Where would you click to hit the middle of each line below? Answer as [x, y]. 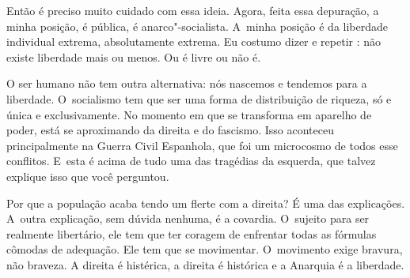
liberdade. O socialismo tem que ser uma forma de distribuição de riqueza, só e [199, 98]
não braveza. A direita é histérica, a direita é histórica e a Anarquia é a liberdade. [205, 264]
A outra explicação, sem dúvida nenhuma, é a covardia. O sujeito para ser [188, 218]
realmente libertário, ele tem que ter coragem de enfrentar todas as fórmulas [192, 233]
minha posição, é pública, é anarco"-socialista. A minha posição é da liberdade [197, 26]
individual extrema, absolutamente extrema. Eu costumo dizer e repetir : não [194, 41]
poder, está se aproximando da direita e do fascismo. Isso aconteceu [170, 130]
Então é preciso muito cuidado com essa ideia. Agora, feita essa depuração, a [193, 10]
